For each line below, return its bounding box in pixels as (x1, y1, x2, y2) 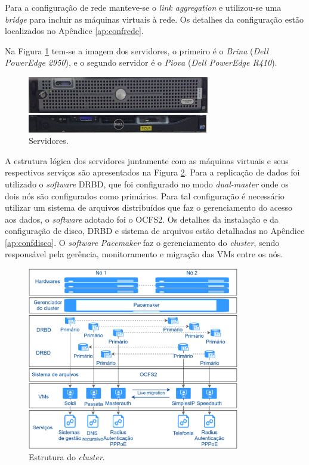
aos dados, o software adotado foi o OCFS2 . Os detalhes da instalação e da (5, 213, 279, 225)
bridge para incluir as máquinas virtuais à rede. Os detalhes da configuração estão (5, 13, 304, 25)
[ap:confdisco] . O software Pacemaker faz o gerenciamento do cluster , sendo (5, 236, 280, 248)
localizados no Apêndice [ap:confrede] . (5, 24, 144, 37)
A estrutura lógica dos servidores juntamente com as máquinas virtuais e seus (5, 154, 289, 167)
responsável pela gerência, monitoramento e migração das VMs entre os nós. (5, 248, 283, 260)
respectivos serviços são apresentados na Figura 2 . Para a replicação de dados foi (5, 166, 300, 178)
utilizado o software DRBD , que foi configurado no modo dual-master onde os (5, 177, 289, 190)
